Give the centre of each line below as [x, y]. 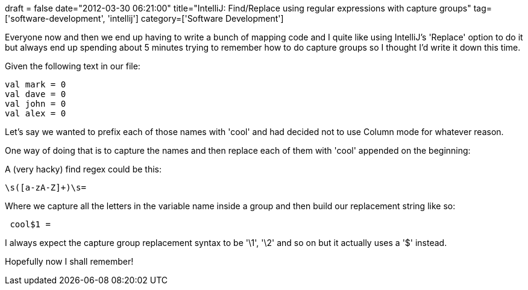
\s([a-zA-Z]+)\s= [46, 188]
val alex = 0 [36, 113]
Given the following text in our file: [73, 66]
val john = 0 [36, 104]
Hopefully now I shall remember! [69, 261]
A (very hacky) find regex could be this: [83, 169]
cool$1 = [30, 224]
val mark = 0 [36, 84]
